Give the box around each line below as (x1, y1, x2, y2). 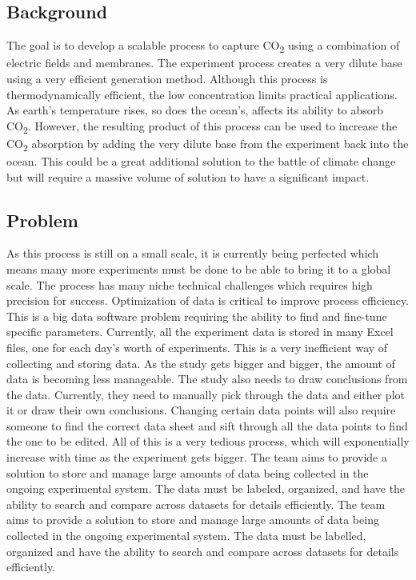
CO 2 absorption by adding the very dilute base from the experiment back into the (6, 134, 409, 154)
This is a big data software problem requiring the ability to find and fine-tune (6, 307, 387, 324)
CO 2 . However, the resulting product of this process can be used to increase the (6, 117, 398, 136)
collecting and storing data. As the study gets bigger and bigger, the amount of (6, 354, 395, 371)
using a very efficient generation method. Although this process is (6, 70, 328, 86)
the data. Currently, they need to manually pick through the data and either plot (6, 386, 405, 402)
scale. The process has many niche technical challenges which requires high (6, 276, 373, 293)
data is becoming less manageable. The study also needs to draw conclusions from (6, 370, 408, 387)
